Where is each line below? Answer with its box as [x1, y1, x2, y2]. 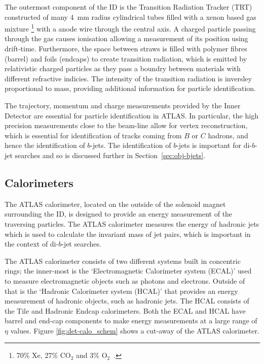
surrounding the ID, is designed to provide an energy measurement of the [5, 208, 233, 219]
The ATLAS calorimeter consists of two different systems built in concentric [5, 255, 241, 266]
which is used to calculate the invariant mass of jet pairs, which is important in [5, 228, 251, 239]
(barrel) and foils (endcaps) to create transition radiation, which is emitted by [5, 53, 247, 64]
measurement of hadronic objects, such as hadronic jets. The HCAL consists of [5, 295, 249, 306]
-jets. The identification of [90, 140, 171, 150]
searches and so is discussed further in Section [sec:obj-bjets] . [15, 149, 206, 160]
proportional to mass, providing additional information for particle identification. [5, 83, 256, 94]
